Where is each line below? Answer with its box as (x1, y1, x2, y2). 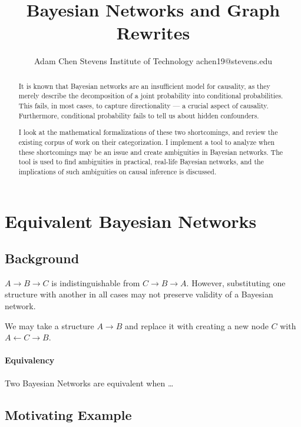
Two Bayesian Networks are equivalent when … (5, 376, 174, 389)
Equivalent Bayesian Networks (5, 208, 257, 233)
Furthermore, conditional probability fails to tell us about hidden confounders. (18, 110, 259, 120)
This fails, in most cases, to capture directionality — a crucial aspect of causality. (18, 101, 269, 111)
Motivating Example (5, 405, 132, 423)
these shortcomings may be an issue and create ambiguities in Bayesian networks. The (18, 147, 283, 157)
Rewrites (116, 21, 190, 45)
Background (5, 249, 80, 267)
